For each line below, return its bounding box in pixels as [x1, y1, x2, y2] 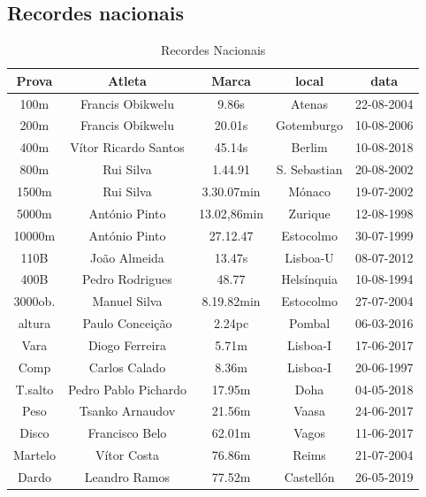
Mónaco [288, 182, 331, 201]
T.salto [15, 379, 54, 398]
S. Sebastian [276, 160, 343, 179]
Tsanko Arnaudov [79, 401, 176, 420]
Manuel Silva [92, 292, 163, 310]
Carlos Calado [88, 357, 166, 376]
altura [18, 314, 51, 333]
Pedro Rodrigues [82, 270, 172, 288]
